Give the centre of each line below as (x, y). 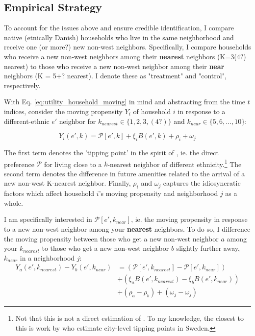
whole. (13, 203)
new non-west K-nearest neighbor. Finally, (67, 183)
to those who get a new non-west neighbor (105, 248)
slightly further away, (208, 248)
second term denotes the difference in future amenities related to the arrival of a (125, 173)
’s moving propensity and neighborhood (158, 193)
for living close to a (73, 164)
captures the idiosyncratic (202, 183)
